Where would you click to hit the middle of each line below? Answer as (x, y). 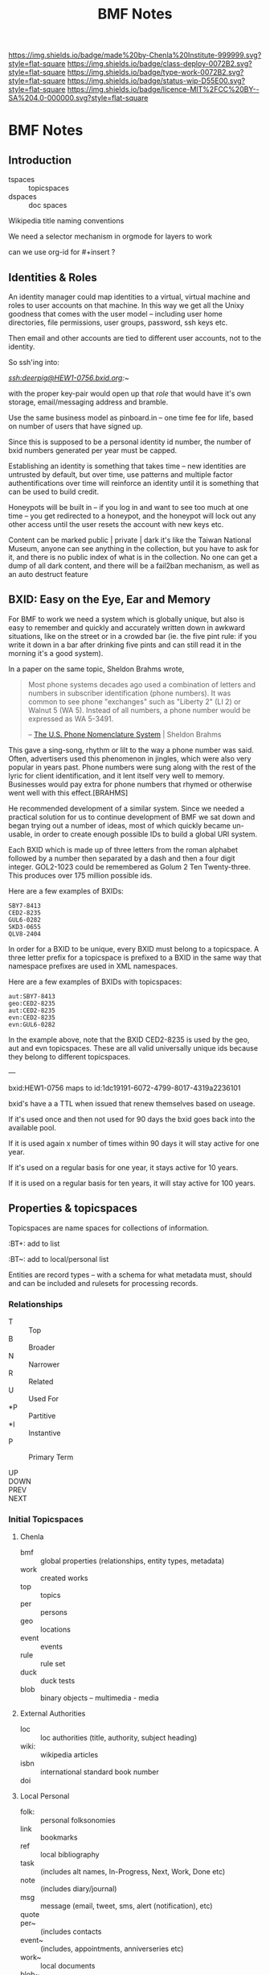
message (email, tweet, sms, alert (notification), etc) (126, 1906)
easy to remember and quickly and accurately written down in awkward (127, 627)
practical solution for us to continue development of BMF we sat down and (132, 817)
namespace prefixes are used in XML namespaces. (93, 966)
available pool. (32, 1127)
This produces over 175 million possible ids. (80, 875)
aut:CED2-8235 (32, 1010)
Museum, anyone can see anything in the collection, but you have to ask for (133, 548)
